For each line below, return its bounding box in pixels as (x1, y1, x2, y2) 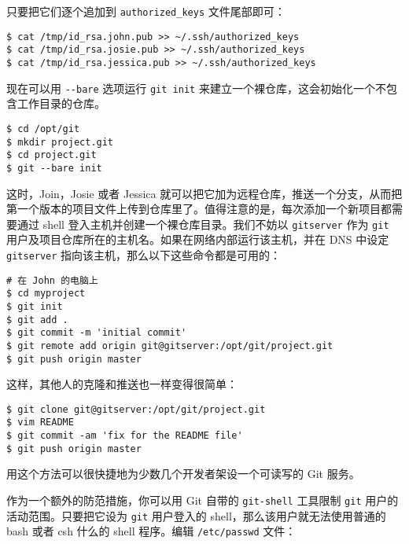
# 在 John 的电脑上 (6, 274, 98, 286)
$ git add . (6, 314, 68, 325)
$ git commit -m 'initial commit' (6, 327, 187, 339)
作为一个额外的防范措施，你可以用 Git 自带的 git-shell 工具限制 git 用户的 (6, 492, 399, 508)
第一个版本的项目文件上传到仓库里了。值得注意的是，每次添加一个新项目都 (6, 200, 392, 217)
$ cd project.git (6, 149, 97, 161)
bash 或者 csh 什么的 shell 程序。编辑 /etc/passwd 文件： (6, 523, 297, 539)
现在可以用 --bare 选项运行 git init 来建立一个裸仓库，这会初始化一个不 (6, 79, 386, 96)
